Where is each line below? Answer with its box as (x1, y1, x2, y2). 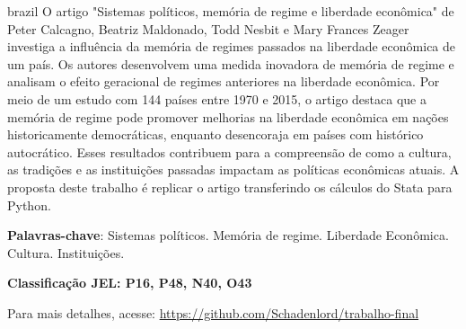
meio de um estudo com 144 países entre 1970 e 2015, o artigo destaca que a (7, 89, 426, 108)
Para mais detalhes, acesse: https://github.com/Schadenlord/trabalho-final (7, 303, 419, 322)
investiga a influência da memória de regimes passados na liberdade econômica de (7, 37, 456, 56)
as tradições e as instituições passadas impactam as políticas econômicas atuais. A (7, 160, 460, 179)
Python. (7, 195, 51, 214)
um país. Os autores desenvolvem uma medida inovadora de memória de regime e (7, 54, 454, 73)
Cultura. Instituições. (7, 243, 125, 262)
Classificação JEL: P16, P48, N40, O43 (7, 273, 252, 292)
